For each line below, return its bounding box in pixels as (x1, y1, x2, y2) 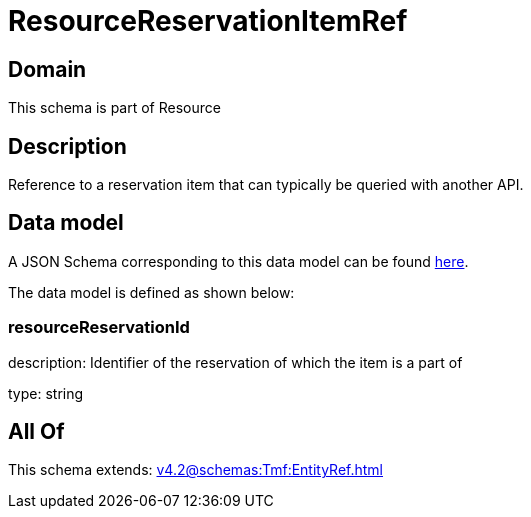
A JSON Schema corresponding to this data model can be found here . (8, 252, 469, 270)
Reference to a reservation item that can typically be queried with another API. (8, 176, 524, 194)
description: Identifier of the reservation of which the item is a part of (8, 353, 463, 371)
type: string (8, 384, 84, 402)
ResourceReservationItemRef (8, 4, 408, 38)
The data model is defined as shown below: (8, 283, 295, 301)
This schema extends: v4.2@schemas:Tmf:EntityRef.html (8, 461, 384, 479)
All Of (8, 419, 65, 445)
